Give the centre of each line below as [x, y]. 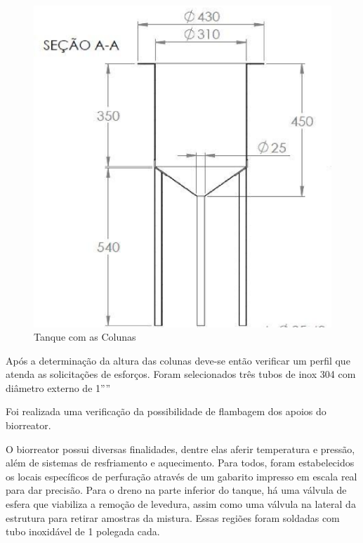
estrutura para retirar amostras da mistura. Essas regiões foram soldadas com [173, 517]
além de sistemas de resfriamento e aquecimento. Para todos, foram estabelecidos [180, 463]
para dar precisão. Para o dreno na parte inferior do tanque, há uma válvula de [176, 490]
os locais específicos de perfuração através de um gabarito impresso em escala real [181, 476]
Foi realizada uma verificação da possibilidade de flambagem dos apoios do [166, 411]
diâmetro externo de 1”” [58, 387]
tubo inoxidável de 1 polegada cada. [83, 531]
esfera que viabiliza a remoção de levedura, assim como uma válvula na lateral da [181, 504]
